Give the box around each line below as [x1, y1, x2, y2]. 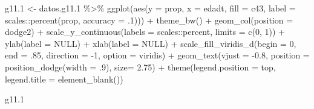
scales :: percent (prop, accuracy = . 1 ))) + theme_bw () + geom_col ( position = [5, 13, 293, 26]
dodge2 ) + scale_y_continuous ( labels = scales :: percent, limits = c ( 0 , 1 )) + [5, 25, 286, 38]
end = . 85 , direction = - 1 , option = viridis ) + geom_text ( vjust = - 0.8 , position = [5, 49, 310, 61]
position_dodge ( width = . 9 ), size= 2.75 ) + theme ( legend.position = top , [5, 60, 276, 73]
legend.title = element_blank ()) [5, 72, 123, 85]
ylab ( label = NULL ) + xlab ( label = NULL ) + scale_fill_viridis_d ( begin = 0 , [5, 37, 296, 49]
